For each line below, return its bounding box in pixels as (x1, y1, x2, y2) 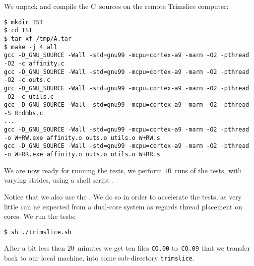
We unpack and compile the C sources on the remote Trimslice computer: (4, 1, 229, 11)
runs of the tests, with (175, 165, 242, 175)
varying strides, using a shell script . (4, 175, 114, 185)
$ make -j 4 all (4, 43, 58, 51)
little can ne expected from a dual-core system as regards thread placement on (4, 201, 242, 211)
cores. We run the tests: (4, 211, 76, 221)
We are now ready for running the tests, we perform (4, 165, 162, 175)
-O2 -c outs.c (4, 76, 51, 84)
